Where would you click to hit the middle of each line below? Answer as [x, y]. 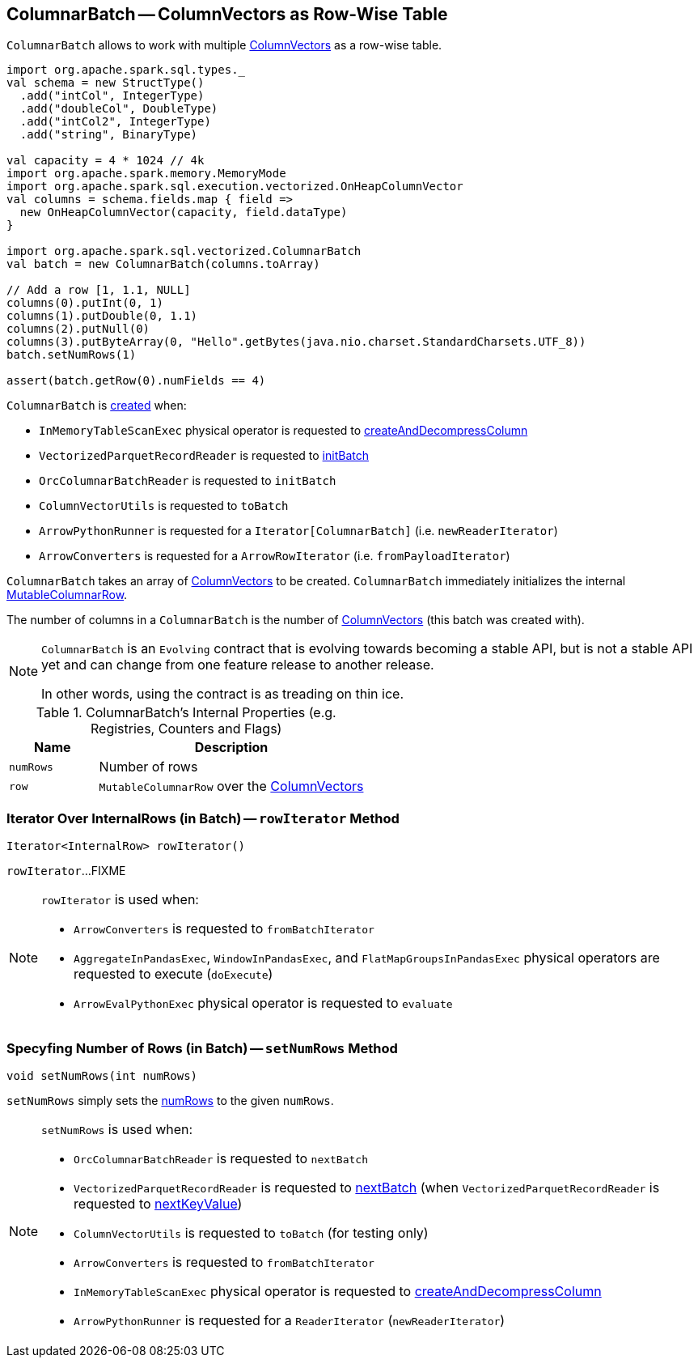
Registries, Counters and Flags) [186, 729]
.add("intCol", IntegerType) [112, 96]
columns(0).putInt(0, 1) [85, 303]
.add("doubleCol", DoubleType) [119, 109]
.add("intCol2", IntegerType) [115, 122]
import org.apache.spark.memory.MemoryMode [146, 174]
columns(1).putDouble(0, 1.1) [102, 316]
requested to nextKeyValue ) [158, 1203]
